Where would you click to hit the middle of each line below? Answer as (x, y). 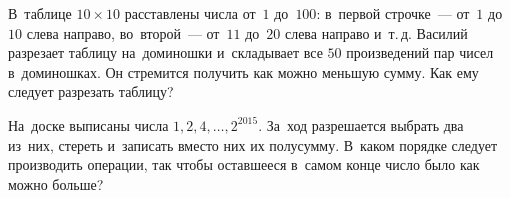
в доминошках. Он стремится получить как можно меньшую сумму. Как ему (243, 71)
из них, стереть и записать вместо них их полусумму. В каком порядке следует (253, 144)
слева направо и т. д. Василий (376, 32)
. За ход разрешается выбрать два (361, 124)
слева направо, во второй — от (123, 32)
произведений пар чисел (420, 52)
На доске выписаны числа (88, 124)
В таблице (40, 13)
